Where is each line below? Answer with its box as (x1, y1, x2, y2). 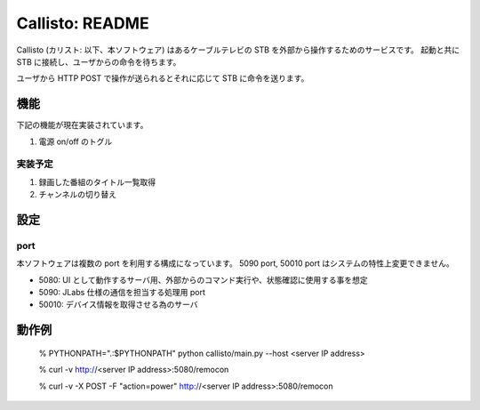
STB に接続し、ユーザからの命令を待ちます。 (16, 56, 181, 67)
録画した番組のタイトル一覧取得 (38, 176, 156, 187)
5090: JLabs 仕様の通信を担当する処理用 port (38, 287, 206, 298)
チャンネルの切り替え (38, 189, 117, 200)
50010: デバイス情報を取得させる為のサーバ (38, 299, 198, 310)
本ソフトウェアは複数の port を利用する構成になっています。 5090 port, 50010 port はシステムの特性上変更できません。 (16, 258, 454, 269)
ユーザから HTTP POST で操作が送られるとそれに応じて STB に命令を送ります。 (16, 73, 309, 84)
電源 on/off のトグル (38, 136, 113, 147)
